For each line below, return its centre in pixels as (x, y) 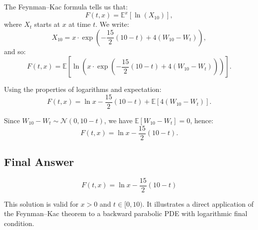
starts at (47, 24)
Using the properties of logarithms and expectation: (83, 89)
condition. (19, 223)
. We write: (112, 24)
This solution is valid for (41, 203)
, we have (118, 120)
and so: (15, 51)
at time (80, 24)
